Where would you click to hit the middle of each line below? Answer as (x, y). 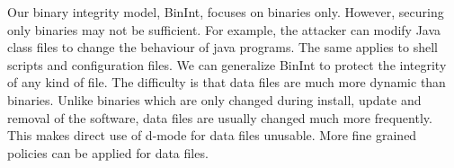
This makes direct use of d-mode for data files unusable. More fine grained (212, 135)
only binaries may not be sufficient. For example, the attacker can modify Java (224, 29)
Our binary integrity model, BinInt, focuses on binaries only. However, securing (226, 12)
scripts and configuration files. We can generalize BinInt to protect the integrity (227, 64)
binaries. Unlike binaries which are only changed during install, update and (214, 99)
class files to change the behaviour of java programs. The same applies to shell (223, 47)
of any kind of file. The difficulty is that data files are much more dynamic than (227, 82)
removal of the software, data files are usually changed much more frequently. (220, 117)
